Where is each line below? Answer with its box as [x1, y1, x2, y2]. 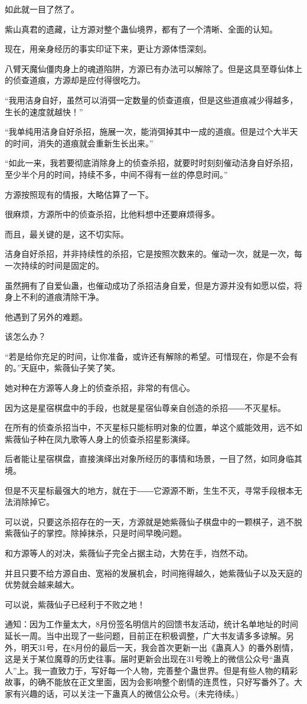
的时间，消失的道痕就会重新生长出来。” [5, 136, 153, 149]
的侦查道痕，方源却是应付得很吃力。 [5, 74, 145, 86]
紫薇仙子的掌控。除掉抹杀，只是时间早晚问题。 [5, 527, 187, 539]
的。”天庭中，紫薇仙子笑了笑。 [5, 361, 120, 374]
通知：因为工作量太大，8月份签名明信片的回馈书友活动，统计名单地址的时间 [5, 618, 298, 630]
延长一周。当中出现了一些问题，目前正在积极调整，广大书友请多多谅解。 [5, 629, 286, 641]
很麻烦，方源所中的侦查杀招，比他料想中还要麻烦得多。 [5, 208, 220, 220]
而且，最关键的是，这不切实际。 [5, 227, 129, 240]
